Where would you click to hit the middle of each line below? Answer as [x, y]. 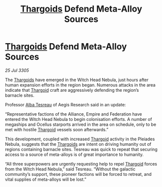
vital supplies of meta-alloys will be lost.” [46, 179]
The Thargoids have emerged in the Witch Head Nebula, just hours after [77, 80]
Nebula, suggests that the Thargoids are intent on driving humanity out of [78, 144]
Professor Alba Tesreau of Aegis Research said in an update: [66, 104]
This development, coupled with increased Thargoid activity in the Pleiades [80, 139]
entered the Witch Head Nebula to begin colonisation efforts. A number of [79, 119]
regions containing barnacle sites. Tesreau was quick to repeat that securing [81, 149]
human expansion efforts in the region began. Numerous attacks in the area [80, 85]
